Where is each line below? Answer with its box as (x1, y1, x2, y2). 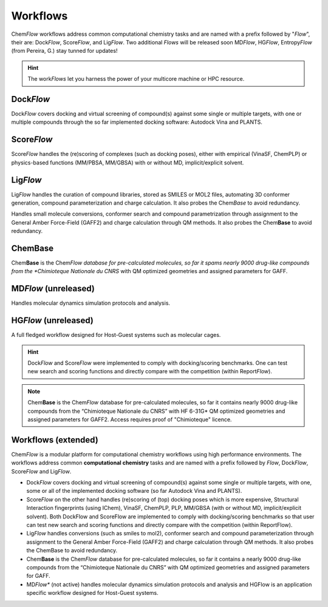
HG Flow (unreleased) (11, 316, 94, 326)
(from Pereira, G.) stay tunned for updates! (11, 47, 118, 55)
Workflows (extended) (11, 435, 98, 445)
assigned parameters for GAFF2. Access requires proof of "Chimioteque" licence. (27, 416, 232, 423)
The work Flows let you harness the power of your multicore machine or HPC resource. (27, 75, 245, 83)
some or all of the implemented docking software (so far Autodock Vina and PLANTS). (26, 487, 242, 495)
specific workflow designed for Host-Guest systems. (26, 589, 159, 597)
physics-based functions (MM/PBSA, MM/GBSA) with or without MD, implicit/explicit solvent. (11, 158, 244, 166)
